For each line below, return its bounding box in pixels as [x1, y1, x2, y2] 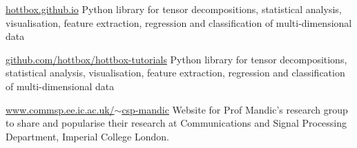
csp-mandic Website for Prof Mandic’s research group [122, 102, 348, 116]
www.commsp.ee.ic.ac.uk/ [6, 102, 115, 116]
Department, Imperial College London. [6, 129, 169, 143]
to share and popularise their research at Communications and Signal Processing [6, 116, 347, 130]
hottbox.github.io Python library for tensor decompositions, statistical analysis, [6, 2, 342, 16]
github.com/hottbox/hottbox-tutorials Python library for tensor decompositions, [6, 52, 347, 66]
